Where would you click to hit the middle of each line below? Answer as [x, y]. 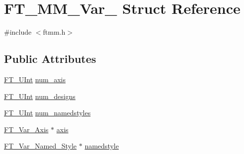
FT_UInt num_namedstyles [47, 113]
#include [18, 32]
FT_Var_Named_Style [41, 146]
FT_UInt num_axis [35, 79]
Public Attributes [50, 59]
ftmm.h [54, 32]
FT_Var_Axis [26, 129]
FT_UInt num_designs [40, 96]
